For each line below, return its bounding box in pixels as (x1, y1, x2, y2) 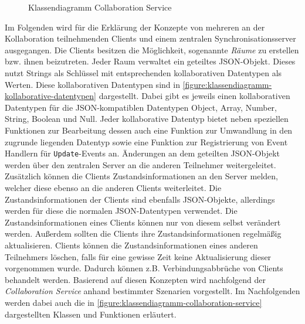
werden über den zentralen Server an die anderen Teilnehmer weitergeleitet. (5, 158, 276, 170)
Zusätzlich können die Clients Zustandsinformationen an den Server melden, (5, 170, 278, 182)
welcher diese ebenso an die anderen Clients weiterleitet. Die (5, 181, 222, 193)
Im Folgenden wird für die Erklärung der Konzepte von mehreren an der (5, 21, 265, 33)
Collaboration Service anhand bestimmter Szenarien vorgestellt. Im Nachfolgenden (5, 285, 300, 297)
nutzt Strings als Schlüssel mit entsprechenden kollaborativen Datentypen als (5, 66, 282, 79)
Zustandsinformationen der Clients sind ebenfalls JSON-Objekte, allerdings (5, 193, 275, 205)
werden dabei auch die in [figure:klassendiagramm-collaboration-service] (5, 296, 262, 308)
